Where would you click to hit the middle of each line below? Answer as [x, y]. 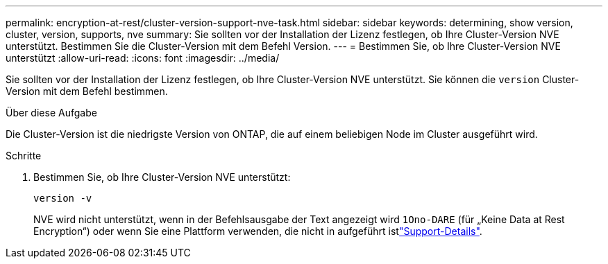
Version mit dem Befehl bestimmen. [87, 91]
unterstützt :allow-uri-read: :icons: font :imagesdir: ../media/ [143, 58]
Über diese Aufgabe [51, 113]
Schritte [24, 156]
